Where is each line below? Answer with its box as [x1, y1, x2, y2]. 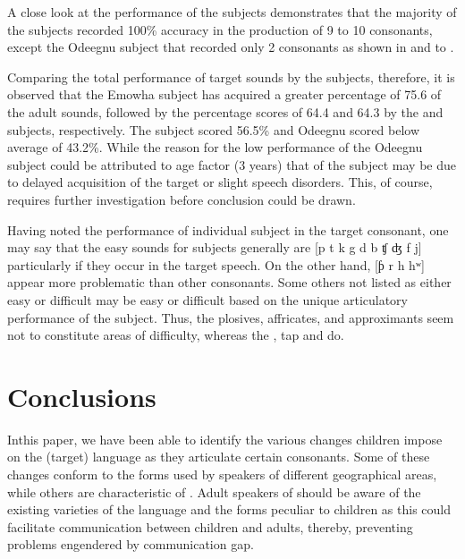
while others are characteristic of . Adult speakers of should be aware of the [7, 482, 421, 501]
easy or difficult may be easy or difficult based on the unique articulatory [7, 290, 408, 309]
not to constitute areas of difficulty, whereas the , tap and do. [7, 326, 344, 344]
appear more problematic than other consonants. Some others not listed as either [7, 273, 452, 292]
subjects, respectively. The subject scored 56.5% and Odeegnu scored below [7, 120, 419, 139]
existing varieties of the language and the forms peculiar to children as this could [7, 500, 451, 519]
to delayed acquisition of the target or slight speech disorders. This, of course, [7, 173, 433, 191]
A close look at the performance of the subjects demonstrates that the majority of [7, 3, 457, 21]
